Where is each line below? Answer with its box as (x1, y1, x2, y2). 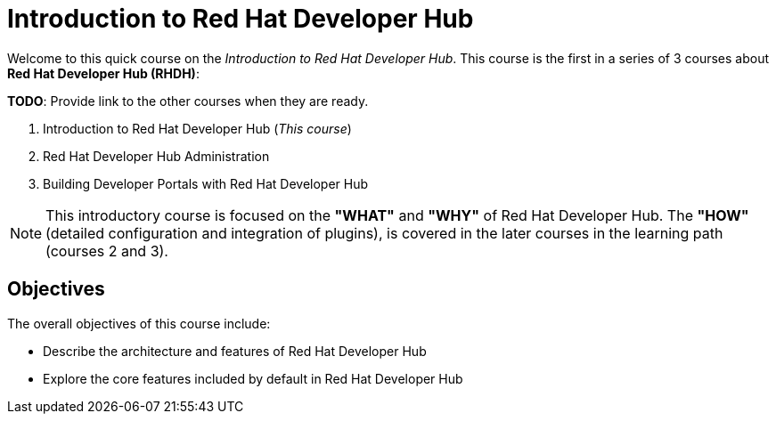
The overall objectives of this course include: (7, 315, 271, 331)
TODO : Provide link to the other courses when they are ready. (7, 93, 369, 109)
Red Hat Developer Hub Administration (43, 148, 270, 164)
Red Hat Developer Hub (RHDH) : (7, 65, 200, 81)
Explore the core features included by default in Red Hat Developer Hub (43, 370, 463, 386)
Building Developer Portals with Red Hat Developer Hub (43, 175, 369, 191)
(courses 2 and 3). (45, 241, 168, 260)
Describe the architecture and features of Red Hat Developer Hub (43, 343, 427, 359)
